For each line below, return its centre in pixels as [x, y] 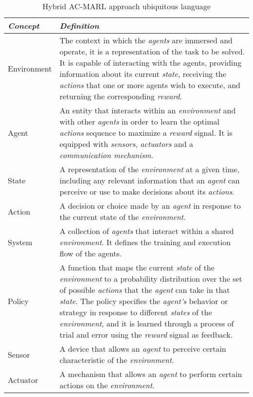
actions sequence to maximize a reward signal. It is [146, 133]
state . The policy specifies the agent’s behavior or [144, 301]
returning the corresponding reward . [121, 96]
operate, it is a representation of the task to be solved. [152, 51]
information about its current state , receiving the [143, 74]
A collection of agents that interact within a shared [147, 231]
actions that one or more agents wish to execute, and [150, 85]
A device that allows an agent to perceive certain [143, 349]
